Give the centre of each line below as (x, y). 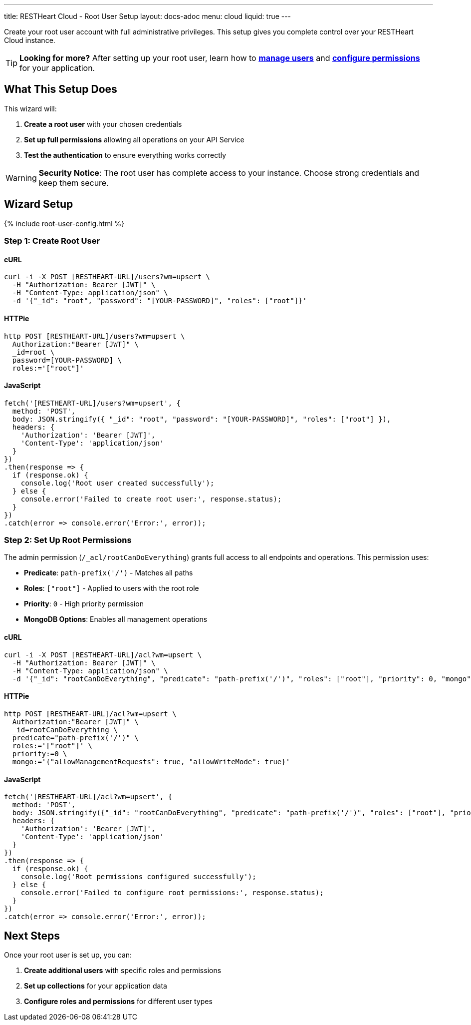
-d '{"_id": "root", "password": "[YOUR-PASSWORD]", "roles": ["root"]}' (159, 301)
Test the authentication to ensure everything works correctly (125, 155)
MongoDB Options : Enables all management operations (116, 619)
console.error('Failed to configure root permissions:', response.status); (172, 893)
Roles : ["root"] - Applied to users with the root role (112, 588)
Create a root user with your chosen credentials (103, 124)
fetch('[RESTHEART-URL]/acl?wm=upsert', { (88, 797)
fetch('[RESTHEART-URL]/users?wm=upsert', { (93, 403)
